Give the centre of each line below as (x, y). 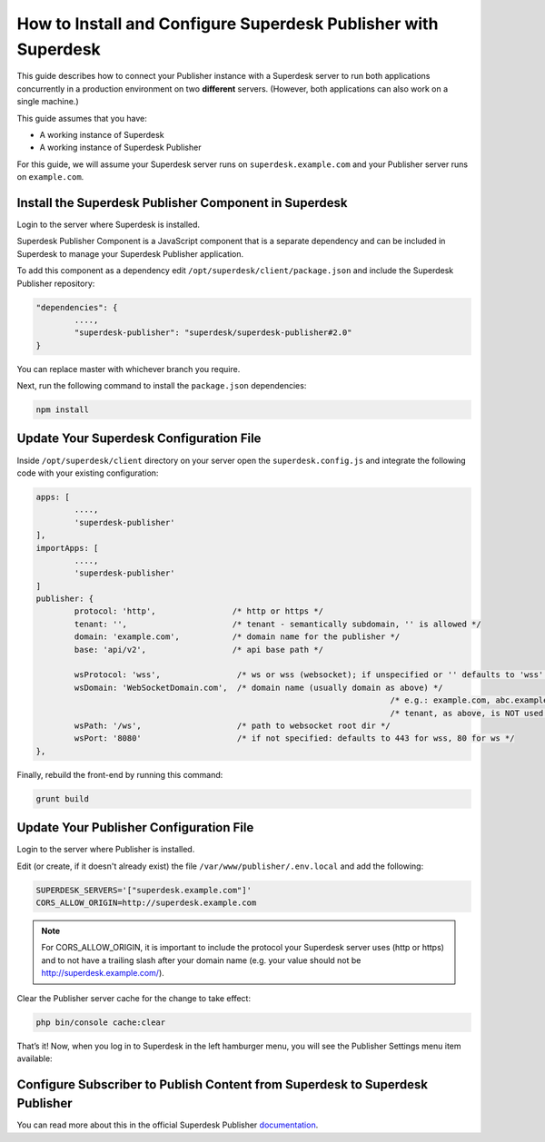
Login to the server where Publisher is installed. (106, 850)
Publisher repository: (56, 283)
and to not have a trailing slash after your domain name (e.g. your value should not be (201, 960)
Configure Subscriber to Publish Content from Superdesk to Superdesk (223, 1084)
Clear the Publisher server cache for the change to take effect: (134, 998)
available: (35, 1058)
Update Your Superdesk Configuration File (139, 439)
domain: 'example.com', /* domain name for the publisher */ (237, 637)
